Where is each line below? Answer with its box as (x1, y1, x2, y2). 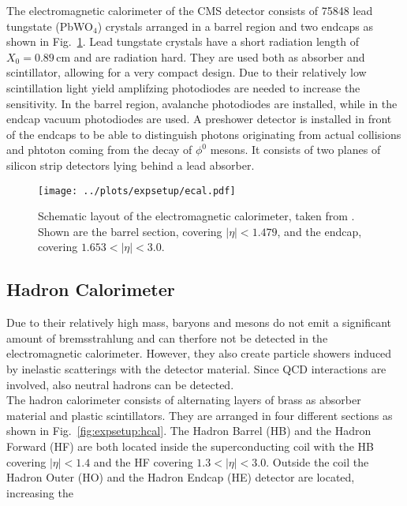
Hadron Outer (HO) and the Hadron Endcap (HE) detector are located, (6, 469, 355, 485)
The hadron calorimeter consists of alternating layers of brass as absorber (6, 392, 361, 408)
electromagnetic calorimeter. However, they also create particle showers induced (6, 345, 392, 362)
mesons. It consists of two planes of (210, 141, 381, 158)
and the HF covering (93, 453, 193, 470)
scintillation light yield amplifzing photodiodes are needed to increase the (6, 79, 360, 96)
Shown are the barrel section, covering (38, 223, 222, 239)
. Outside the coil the (266, 453, 369, 470)
